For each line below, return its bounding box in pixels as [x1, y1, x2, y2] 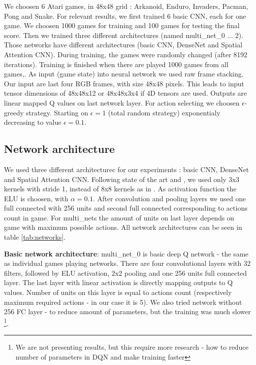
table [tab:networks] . [4, 232, 65, 242]
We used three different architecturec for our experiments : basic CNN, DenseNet [4, 164, 249, 174]
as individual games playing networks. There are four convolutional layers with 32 [4, 258, 251, 268]
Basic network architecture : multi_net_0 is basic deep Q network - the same [4, 248, 249, 258]
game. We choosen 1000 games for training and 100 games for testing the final [4, 20, 240, 31]
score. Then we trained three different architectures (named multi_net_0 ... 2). [4, 30, 244, 40]
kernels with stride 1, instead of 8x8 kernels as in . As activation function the [4, 183, 237, 194]
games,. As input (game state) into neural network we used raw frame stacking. [4, 69, 244, 79]
